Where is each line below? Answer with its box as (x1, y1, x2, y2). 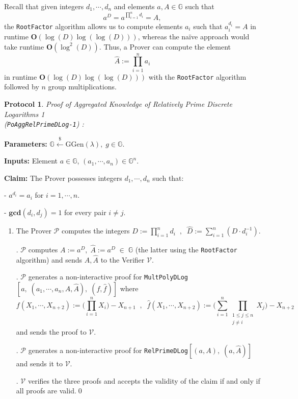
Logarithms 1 (4, 108, 45, 119)
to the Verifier (100, 254, 145, 265)
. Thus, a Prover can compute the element (99, 41, 231, 52)
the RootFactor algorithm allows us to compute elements (4, 20, 183, 31)
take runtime (4, 41, 44, 52)
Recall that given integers (4, 1, 84, 11)
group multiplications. (48, 81, 117, 92)
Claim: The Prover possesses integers (4, 172, 122, 183)
